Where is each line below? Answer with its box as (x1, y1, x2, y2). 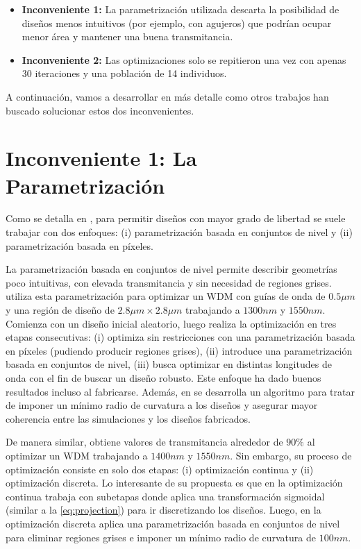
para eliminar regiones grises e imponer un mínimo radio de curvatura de (6, 530, 316, 544)
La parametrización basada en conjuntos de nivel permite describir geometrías (6, 262, 337, 276)
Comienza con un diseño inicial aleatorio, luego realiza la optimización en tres (6, 316, 337, 330)
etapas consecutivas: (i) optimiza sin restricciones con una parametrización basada (6, 330, 355, 344)
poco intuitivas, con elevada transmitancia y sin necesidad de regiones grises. (6, 275, 332, 289)
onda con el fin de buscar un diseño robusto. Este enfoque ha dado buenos (6, 371, 321, 385)
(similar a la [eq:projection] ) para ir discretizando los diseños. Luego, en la (6, 502, 321, 517)
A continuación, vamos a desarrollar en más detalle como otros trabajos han (6, 89, 329, 103)
